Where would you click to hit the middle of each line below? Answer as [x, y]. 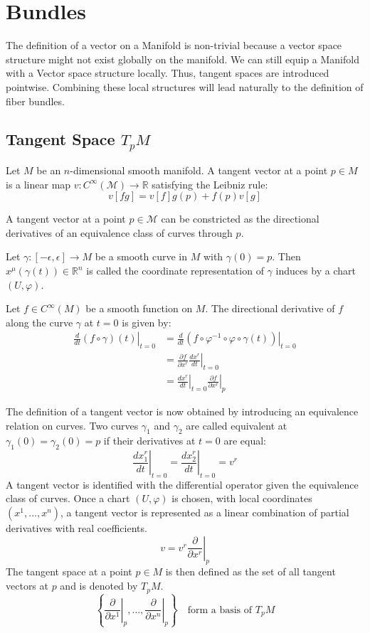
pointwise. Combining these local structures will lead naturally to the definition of [185, 86]
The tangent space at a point [69, 571]
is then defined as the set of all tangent [250, 571]
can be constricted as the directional [240, 219]
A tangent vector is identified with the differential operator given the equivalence [182, 484]
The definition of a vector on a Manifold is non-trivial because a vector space [174, 45]
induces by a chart [316, 271]
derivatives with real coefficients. [76, 528]
